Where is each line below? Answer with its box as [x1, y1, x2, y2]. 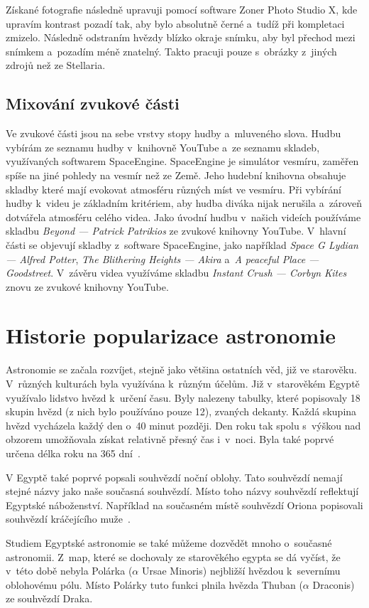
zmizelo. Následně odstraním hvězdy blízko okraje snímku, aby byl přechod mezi [6, 30, 356, 45]
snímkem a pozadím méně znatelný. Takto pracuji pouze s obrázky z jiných [6, 43, 337, 58]
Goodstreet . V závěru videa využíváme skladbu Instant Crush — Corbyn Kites [6, 265, 347, 280]
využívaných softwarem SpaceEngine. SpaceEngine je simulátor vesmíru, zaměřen [6, 154, 359, 169]
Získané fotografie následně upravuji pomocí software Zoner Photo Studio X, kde [6, 2, 358, 16]
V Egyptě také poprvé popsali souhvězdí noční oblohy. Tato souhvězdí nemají [6, 469, 343, 484]
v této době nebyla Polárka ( [6, 563, 133, 578]
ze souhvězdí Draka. [6, 591, 93, 606]
